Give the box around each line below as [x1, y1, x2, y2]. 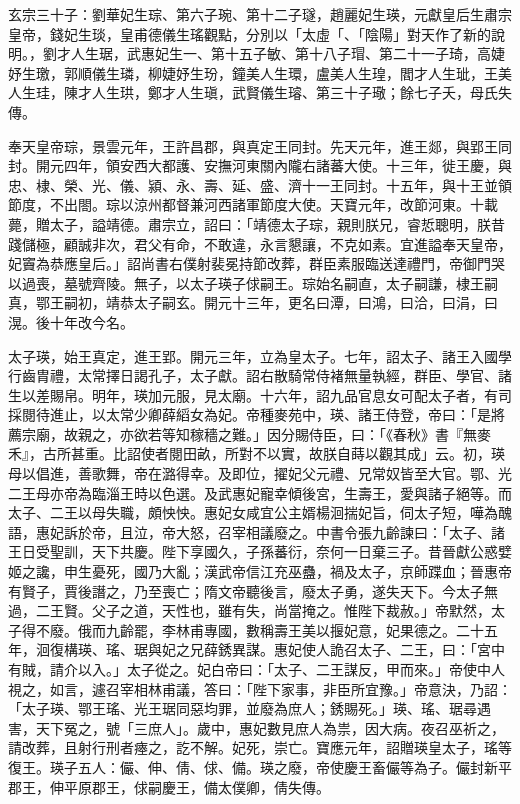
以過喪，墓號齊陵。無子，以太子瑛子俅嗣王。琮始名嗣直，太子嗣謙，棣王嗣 [8, 272, 498, 293]
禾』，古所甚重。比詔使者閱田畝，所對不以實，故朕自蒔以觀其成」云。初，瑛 [8, 443, 505, 464]
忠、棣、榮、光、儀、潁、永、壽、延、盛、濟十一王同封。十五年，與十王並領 [8, 174, 512, 195]
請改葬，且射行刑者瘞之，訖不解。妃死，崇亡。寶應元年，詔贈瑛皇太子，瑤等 [8, 737, 512, 758]
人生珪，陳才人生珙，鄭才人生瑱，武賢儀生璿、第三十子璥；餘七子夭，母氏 [8, 82, 498, 103]
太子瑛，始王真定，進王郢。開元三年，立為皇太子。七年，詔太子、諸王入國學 [8, 345, 512, 366]
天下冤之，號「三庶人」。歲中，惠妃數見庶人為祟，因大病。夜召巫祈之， [35, 717, 505, 738]
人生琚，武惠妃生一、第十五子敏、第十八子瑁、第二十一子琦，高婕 [70, 43, 505, 64]
